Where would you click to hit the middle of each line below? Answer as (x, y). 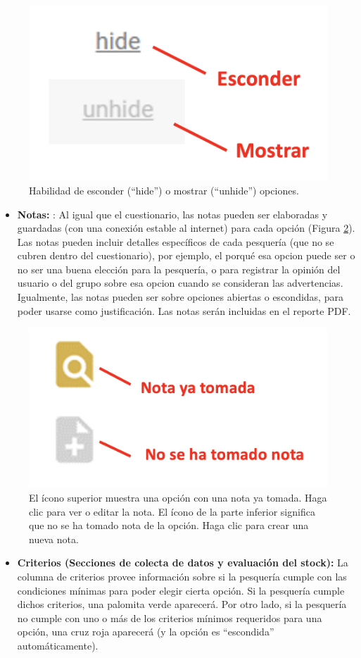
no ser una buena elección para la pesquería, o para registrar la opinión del (179, 269)
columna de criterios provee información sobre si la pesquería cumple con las (182, 576)
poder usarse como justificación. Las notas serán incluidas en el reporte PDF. (184, 310)
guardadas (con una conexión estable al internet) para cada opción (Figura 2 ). (186, 228)
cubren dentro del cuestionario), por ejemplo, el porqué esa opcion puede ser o (186, 255)
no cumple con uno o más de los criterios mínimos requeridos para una (170, 617)
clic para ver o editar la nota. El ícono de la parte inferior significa (172, 511)
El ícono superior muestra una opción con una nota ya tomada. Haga (178, 497)
